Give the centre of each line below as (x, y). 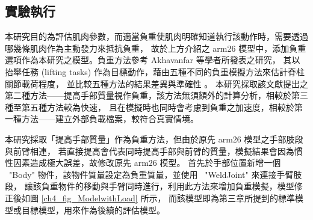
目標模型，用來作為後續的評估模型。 (93, 209)
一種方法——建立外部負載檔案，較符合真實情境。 (102, 119)
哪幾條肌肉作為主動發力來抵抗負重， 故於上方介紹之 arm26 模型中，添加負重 (156, 48)
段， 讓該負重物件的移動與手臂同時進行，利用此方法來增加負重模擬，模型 (150, 186)
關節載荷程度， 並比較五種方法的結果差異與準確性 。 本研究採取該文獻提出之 (156, 83)
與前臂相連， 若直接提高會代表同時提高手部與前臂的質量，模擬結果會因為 (150, 151)
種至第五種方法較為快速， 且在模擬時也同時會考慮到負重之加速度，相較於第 (154, 107)
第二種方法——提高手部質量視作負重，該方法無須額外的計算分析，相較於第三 (156, 95)
